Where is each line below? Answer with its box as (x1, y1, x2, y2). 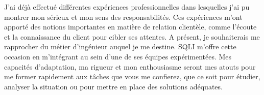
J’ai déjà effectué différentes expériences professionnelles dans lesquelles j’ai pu (4, 2, 250, 12)
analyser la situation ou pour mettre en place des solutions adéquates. (4, 81, 223, 91)
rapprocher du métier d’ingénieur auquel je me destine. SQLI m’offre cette (4, 41, 236, 52)
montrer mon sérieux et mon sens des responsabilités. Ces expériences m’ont (4, 11, 243, 22)
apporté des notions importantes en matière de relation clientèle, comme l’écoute (4, 21, 257, 32)
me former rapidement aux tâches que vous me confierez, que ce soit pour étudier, (4, 71, 260, 82)
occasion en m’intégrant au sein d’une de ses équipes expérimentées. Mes (4, 51, 232, 61)
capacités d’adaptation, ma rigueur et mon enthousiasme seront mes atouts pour (4, 61, 256, 72)
